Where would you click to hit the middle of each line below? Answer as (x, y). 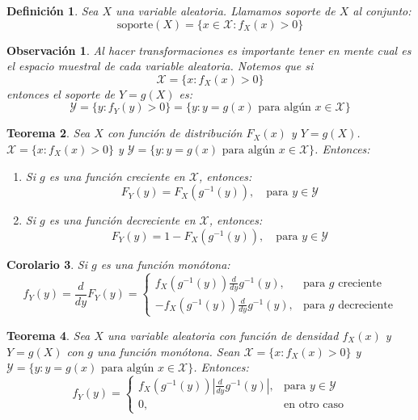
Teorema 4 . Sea (49, 335)
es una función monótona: (165, 264)
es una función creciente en (117, 176)
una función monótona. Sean (169, 351)
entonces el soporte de (61, 93)
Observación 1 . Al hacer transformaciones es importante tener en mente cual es (209, 50)
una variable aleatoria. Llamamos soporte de (226, 10)
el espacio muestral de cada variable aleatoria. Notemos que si (160, 66)
